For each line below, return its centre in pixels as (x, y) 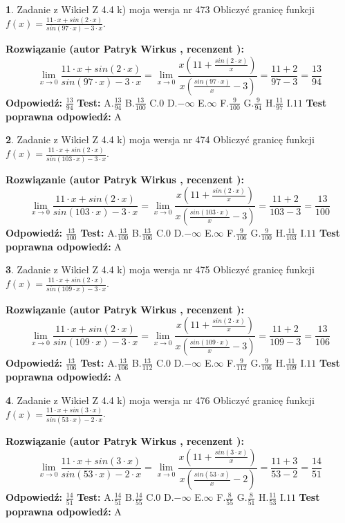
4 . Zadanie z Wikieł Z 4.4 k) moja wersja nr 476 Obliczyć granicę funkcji (160, 400)
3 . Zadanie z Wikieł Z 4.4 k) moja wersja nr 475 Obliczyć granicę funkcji (160, 269)
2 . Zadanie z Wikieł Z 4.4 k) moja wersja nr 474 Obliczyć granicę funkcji (160, 139)
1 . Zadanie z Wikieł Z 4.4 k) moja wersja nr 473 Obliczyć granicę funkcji (160, 9)
